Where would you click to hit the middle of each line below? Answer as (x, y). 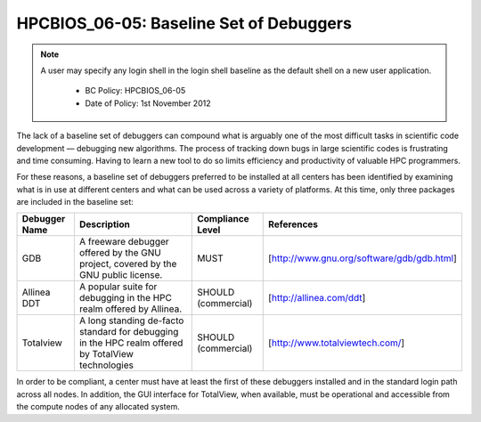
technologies (106, 365)
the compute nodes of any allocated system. (98, 407)
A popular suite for (118, 287)
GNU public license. (121, 275)
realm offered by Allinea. (130, 309)
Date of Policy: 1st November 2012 (148, 103)
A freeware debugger (124, 242)
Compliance (223, 219)
